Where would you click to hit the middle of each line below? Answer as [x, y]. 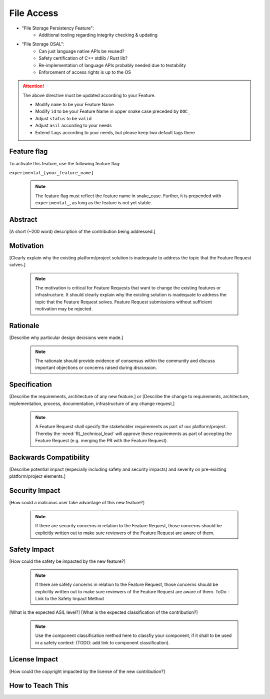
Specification [30, 385]
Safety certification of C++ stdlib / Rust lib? [83, 58]
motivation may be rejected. [64, 309]
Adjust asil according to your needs [73, 126]
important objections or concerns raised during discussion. [96, 368]
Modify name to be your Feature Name [75, 105]
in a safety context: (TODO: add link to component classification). [102, 642]
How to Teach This [39, 686]
